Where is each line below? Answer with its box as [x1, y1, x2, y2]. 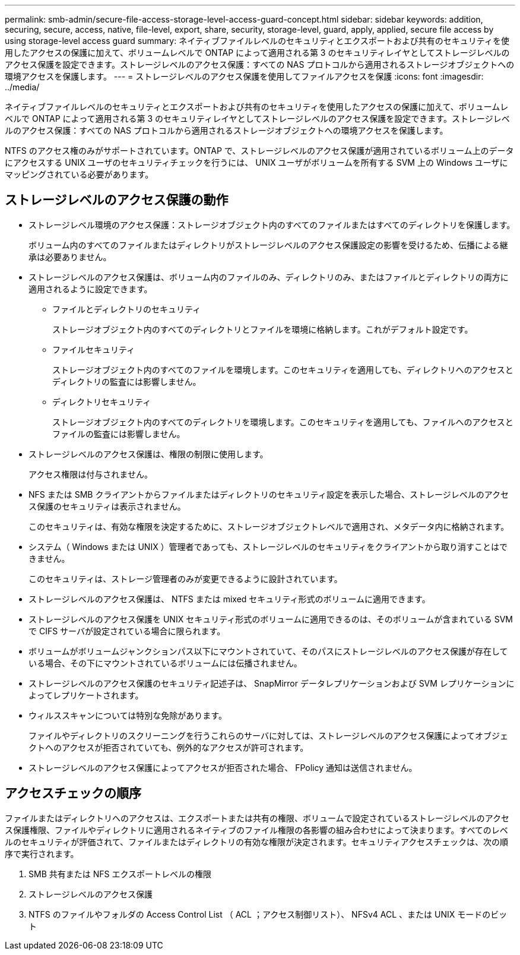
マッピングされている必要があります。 [5, 169, 154, 179]
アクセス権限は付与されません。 [28, 469, 153, 479]
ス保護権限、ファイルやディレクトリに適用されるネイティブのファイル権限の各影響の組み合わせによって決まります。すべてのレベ [5, 824, 508, 835]
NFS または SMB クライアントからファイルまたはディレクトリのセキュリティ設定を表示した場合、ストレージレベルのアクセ [28, 489, 509, 499]
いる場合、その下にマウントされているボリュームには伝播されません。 [28, 657, 302, 668]
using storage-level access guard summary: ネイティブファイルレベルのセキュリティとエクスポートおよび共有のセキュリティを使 [5, 36, 509, 46]
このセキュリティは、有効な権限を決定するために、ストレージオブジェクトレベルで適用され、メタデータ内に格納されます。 [28, 521, 509, 532]
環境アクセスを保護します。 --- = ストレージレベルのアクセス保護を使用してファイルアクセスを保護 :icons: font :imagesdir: [5, 71, 484, 81]
